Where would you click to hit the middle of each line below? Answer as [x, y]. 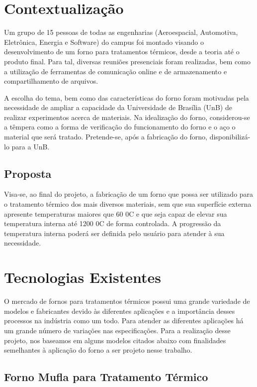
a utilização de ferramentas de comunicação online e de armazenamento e [116, 71]
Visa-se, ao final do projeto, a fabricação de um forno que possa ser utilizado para [129, 194]
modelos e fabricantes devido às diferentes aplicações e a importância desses [120, 311]
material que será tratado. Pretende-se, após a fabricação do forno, [106, 137]
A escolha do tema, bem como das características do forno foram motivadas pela [127, 97]
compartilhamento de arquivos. [51, 81]
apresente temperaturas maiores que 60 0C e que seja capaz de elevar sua [116, 213]
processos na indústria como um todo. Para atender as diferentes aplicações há [124, 321]
